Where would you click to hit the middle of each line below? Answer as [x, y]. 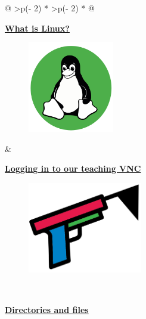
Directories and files [47, 309]
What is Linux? [37, 28]
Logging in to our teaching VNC [73, 168]
